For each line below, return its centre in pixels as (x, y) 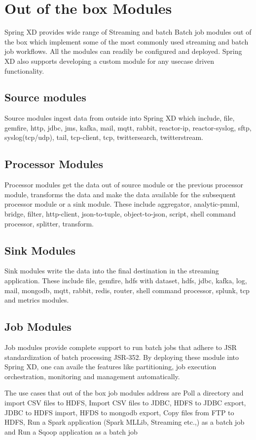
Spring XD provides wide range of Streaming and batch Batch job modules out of (128, 32)
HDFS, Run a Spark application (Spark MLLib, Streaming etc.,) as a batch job (125, 422)
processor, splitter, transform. (49, 223)
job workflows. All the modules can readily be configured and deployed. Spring (123, 51)
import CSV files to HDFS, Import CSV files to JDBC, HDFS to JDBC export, (125, 402)
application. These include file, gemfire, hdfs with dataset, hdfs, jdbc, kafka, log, (126, 281)
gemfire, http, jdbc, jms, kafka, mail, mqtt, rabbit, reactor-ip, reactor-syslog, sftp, (128, 127)
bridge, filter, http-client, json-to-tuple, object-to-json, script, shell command (120, 214)
